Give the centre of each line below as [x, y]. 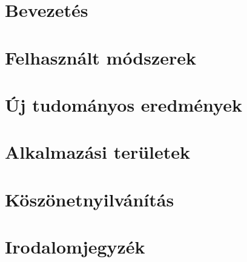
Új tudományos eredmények [123, 104]
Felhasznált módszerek [101, 57]
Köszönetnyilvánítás [90, 199]
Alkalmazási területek [98, 152]
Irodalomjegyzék [75, 247]
